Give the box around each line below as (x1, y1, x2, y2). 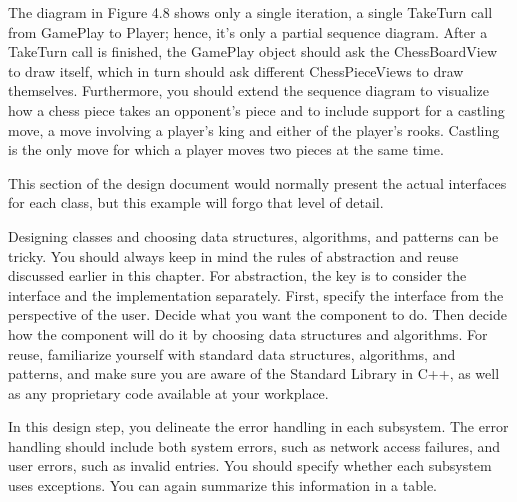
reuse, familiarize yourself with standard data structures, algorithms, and (8, 343, 456, 364)
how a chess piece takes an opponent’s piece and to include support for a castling (8, 99, 505, 120)
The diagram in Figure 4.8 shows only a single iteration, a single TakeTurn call (8, 2, 493, 22)
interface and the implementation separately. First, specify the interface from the (8, 284, 504, 305)
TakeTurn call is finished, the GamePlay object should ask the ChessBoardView (8, 41, 498, 62)
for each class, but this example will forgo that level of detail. (8, 192, 384, 213)
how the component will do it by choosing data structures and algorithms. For (8, 323, 488, 344)
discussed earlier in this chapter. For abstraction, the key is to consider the (8, 265, 467, 286)
